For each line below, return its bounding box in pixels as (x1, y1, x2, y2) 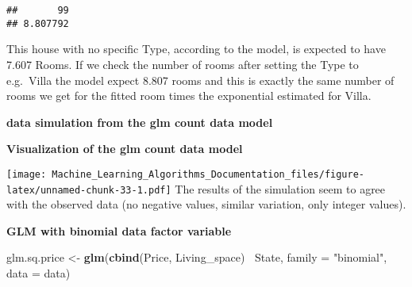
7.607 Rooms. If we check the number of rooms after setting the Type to (6, 55, 359, 72)
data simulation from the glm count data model (6, 113, 273, 130)
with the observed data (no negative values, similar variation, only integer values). (6, 196, 406, 212)
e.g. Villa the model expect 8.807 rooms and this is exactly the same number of (6, 71, 395, 88)
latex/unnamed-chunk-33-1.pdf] (6, 184, 171, 196)
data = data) (6, 264, 71, 281)
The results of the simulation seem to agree (175, 180, 386, 197)
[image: (6, 168, 47, 180)
